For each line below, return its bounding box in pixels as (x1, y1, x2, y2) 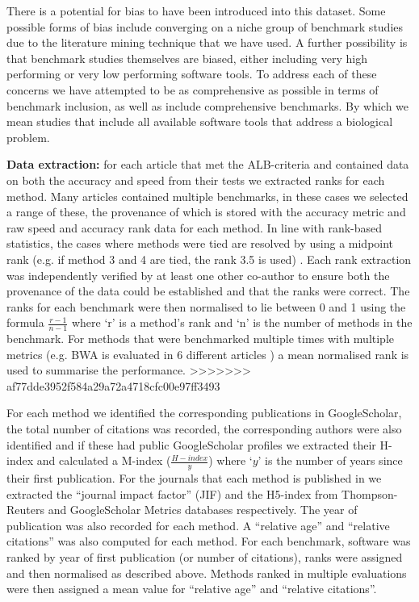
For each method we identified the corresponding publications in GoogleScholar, (6, 404, 402, 421)
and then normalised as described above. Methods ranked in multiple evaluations (6, 564, 407, 581)
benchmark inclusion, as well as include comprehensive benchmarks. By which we (6, 97, 409, 114)
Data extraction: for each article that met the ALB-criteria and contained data (6, 156, 409, 173)
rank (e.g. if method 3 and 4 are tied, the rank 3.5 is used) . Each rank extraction (6, 250, 412, 267)
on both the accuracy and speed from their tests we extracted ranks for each (6, 171, 385, 188)
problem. (6, 128, 50, 145)
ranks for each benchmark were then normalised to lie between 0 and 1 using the (6, 298, 406, 315)
